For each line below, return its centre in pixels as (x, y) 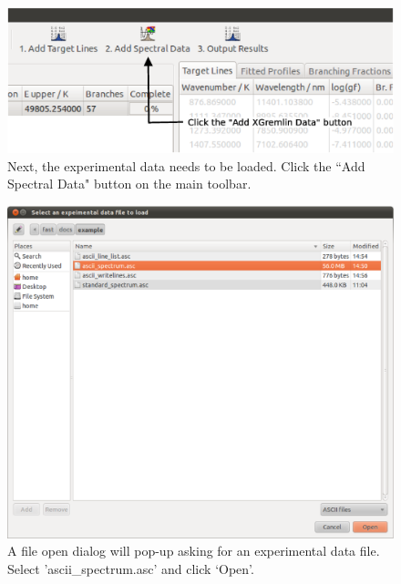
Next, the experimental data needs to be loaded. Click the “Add (186, 165)
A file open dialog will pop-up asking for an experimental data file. (194, 551)
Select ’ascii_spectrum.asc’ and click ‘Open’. (131, 568)
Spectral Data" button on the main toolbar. (129, 184)
